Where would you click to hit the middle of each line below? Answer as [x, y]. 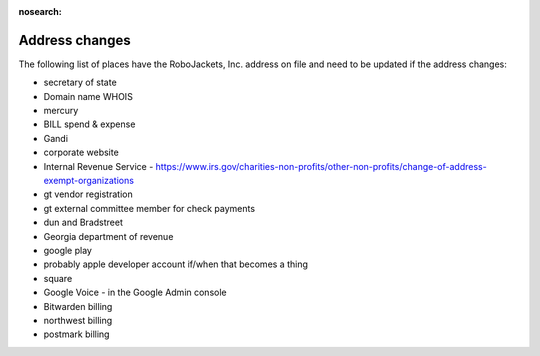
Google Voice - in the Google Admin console [135, 292]
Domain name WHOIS [88, 96]
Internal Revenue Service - [98, 166]
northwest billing [78, 320]
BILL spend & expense [89, 124]
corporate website [81, 152]
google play [67, 250]
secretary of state [80, 82]
